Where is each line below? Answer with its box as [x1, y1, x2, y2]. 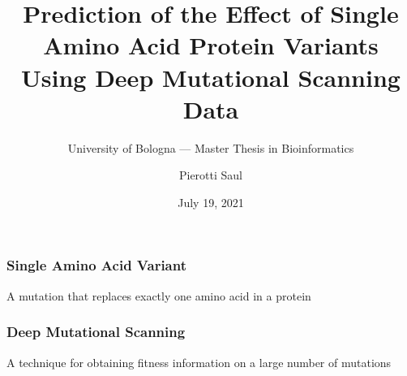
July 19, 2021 [178, 193, 244, 210]
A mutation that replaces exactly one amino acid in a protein [6, 287, 311, 304]
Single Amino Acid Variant [6, 255, 187, 275]
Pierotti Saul [178, 166, 243, 184]
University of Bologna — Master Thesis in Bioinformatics [67, 139, 354, 156]
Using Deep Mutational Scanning [21, 60, 401, 93]
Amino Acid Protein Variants [43, 28, 379, 62]
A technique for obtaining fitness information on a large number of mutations [6, 353, 392, 370]
